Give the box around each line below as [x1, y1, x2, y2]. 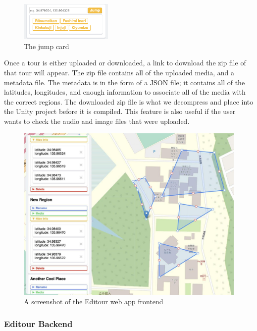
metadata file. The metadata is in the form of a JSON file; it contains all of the [4, 77, 245, 87]
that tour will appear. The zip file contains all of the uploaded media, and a [4, 67, 234, 78]
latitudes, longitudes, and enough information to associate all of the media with [4, 87, 246, 97]
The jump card [24, 41, 69, 51]
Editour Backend [4, 317, 73, 330]
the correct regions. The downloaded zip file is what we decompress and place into [4, 96, 254, 107]
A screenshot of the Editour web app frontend [24, 296, 163, 307]
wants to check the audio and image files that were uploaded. [4, 115, 190, 126]
